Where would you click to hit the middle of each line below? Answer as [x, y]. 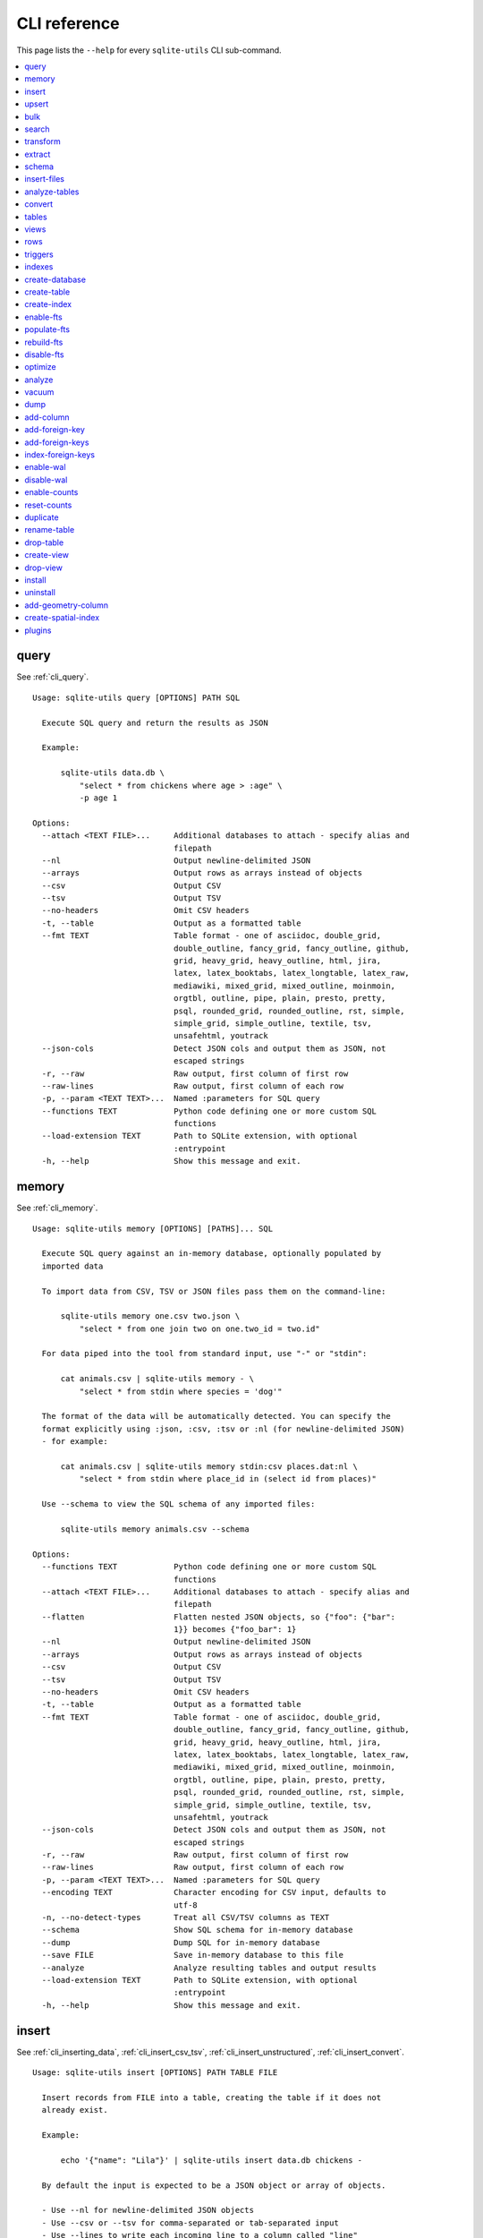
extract [38, 154]
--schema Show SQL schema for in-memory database [197, 1930]
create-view [47, 555]
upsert [37, 104]
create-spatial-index [62, 618]
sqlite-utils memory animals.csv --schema [155, 1529]
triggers [39, 254]
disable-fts [44, 354]
